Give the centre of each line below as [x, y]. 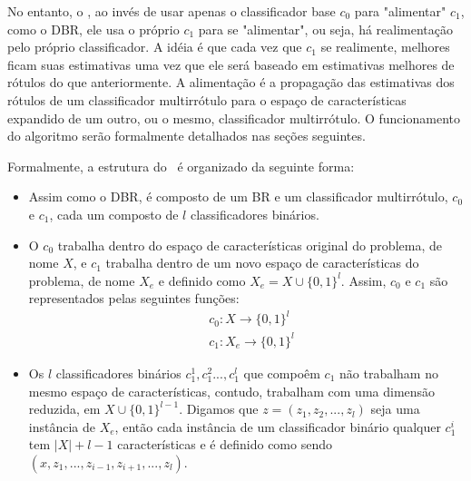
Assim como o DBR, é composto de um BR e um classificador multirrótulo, [238, 196]
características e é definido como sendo [225, 444]
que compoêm [282, 373]
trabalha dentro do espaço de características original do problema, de [250, 245]
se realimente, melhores [385, 47]
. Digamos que [219, 409]
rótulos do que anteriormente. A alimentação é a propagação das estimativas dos [231, 82]
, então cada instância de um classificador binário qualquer [278, 426]
